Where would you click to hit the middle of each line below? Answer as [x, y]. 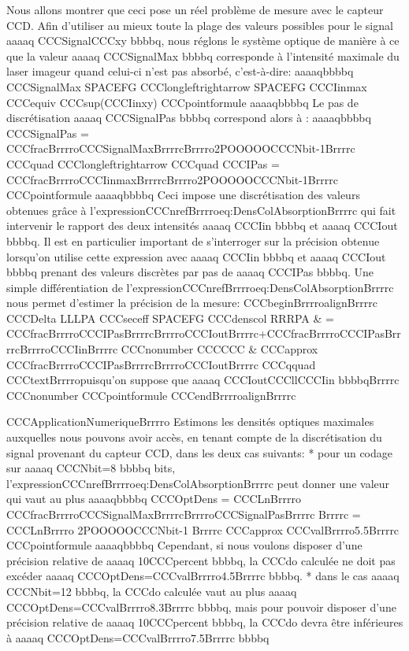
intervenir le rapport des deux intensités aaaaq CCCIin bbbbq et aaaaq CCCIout [202, 226]
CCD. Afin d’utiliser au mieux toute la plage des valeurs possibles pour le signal [200, 25]
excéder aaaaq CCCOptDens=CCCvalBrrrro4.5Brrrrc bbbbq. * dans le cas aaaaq [203, 576]
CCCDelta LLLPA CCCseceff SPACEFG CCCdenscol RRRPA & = [170, 318]
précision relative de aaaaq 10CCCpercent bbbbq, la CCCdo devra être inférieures [205, 622]
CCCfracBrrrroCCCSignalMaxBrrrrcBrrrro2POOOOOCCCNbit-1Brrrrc [181, 148]
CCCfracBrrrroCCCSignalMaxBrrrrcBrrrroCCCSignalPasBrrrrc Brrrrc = [184, 514]
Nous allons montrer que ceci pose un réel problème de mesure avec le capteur [195, 9]
